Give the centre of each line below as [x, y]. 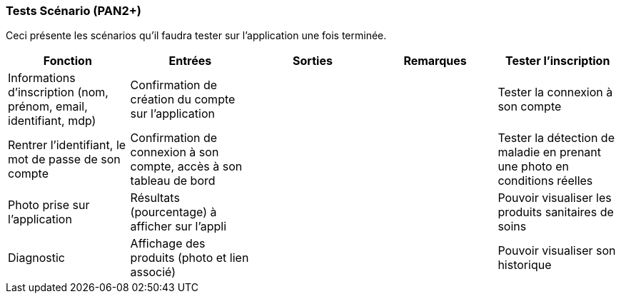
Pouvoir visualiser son [557, 251]
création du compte [183, 100]
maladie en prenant [550, 152]
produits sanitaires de [556, 212]
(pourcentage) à [173, 212]
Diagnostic [36, 258]
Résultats [155, 198]
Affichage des [168, 244]
